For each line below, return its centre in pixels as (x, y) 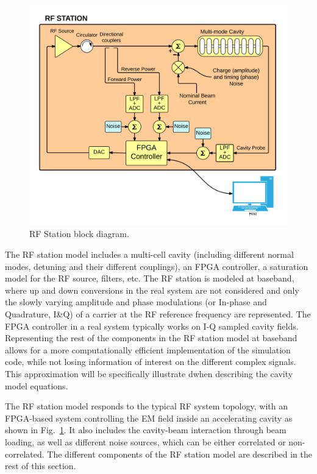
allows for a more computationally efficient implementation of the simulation (148, 349)
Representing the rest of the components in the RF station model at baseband (151, 338)
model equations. (37, 385)
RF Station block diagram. (79, 234)
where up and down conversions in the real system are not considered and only (152, 290)
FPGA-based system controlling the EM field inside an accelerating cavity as (149, 418)
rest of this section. (41, 466)
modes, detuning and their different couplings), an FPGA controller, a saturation (157, 266)
